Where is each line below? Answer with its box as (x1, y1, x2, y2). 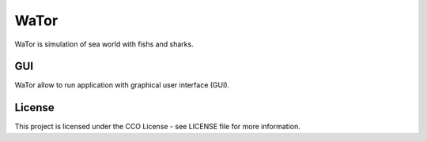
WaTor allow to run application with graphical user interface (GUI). (14, 80, 230, 90)
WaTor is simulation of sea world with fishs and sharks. (14, 39, 194, 49)
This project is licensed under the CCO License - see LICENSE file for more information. (14, 122, 300, 132)
